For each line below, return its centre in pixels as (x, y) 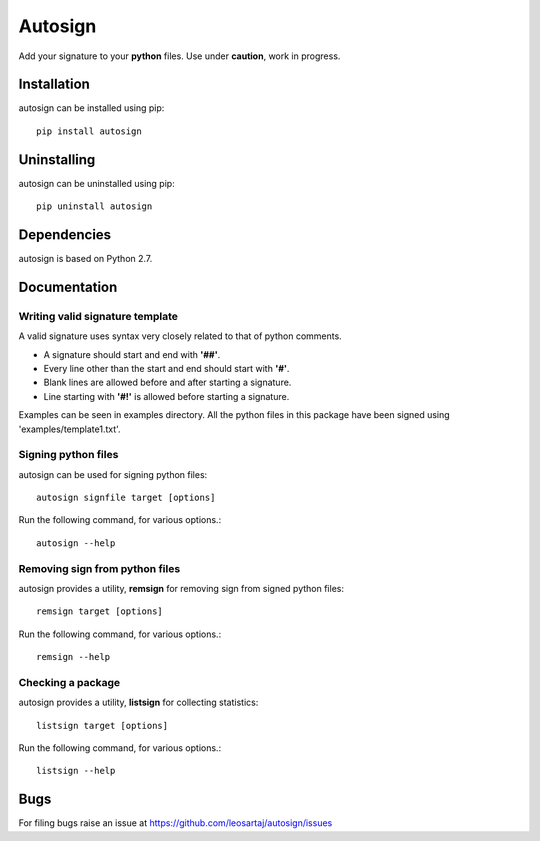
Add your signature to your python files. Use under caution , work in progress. (179, 56)
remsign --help (73, 657)
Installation (54, 84)
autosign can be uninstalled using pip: (96, 183)
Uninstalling (57, 159)
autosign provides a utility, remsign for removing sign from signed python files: (181, 588)
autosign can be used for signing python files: (113, 474)
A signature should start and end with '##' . (132, 354)
